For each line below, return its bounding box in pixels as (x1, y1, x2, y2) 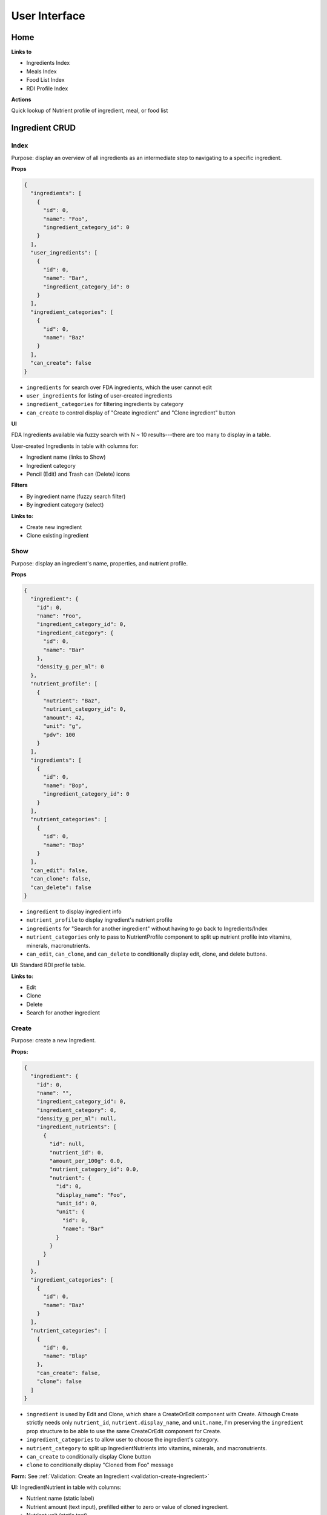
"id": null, (49, 1140, 85, 1148)
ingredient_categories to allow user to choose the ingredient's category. (26, 1436, 219, 1443)
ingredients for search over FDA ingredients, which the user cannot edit (26, 384, 212, 391)
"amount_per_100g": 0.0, (49, 1157, 124, 1165)
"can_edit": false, (30, 867, 88, 874)
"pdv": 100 (43, 731, 76, 738)
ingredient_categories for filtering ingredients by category (26, 401, 184, 408)
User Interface (11, 9, 85, 22)
